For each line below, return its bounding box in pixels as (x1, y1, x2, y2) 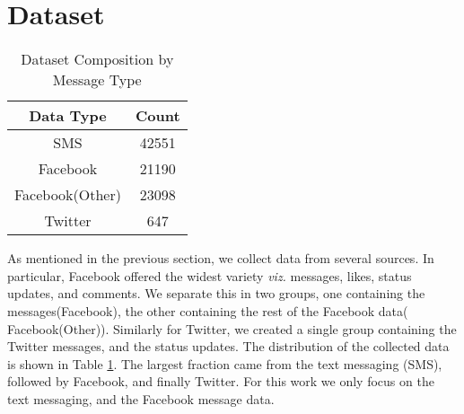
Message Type (52, 69, 142, 91)
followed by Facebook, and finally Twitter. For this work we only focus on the (7, 372, 434, 391)
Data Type (29, 105, 107, 127)
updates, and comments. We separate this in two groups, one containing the (7, 284, 425, 303)
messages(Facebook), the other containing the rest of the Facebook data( (7, 301, 408, 320)
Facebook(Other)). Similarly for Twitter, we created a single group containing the (7, 319, 457, 338)
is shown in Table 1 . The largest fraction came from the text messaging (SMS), (7, 354, 442, 373)
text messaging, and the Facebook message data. (7, 389, 275, 408)
